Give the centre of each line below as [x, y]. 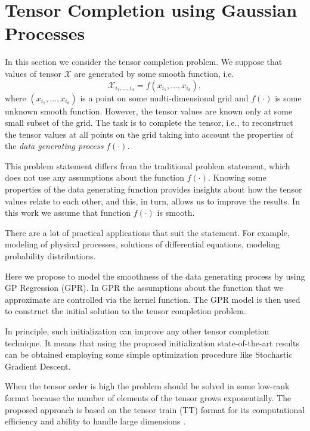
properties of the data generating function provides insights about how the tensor [154, 189]
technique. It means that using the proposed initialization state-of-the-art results [152, 342]
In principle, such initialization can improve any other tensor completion [137, 331]
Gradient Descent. [38, 366]
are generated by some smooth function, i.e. [154, 73]
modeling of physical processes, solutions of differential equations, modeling [142, 244]
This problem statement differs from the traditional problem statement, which [148, 165]
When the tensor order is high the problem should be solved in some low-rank [147, 386]
